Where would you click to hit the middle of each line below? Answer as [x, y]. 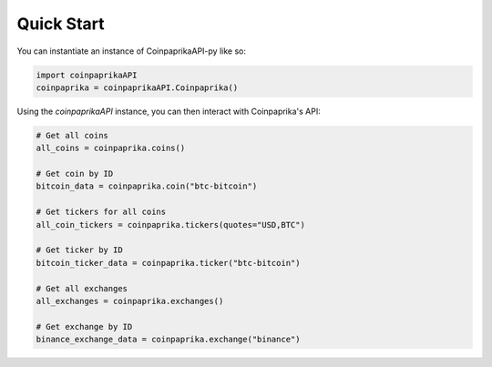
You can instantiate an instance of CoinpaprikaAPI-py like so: [131, 51]
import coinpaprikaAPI [87, 75]
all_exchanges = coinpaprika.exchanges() [130, 301]
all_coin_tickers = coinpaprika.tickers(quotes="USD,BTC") [170, 224]
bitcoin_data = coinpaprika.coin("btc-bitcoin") [147, 186]
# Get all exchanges [82, 288]
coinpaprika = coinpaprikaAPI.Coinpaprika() [137, 87]
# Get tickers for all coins [101, 212]
